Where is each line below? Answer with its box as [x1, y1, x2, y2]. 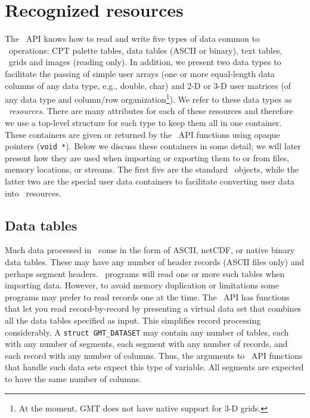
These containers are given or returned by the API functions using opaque [5, 128, 280, 140]
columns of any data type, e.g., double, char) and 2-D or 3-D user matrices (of [5, 79, 291, 91]
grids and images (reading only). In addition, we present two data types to [8, 56, 281, 68]
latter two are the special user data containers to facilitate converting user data [5, 174, 294, 187]
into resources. [5, 186, 61, 199]
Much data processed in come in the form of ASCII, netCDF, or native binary [5, 244, 295, 256]
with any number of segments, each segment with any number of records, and [5, 337, 288, 350]
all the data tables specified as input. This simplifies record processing [5, 314, 261, 326]
